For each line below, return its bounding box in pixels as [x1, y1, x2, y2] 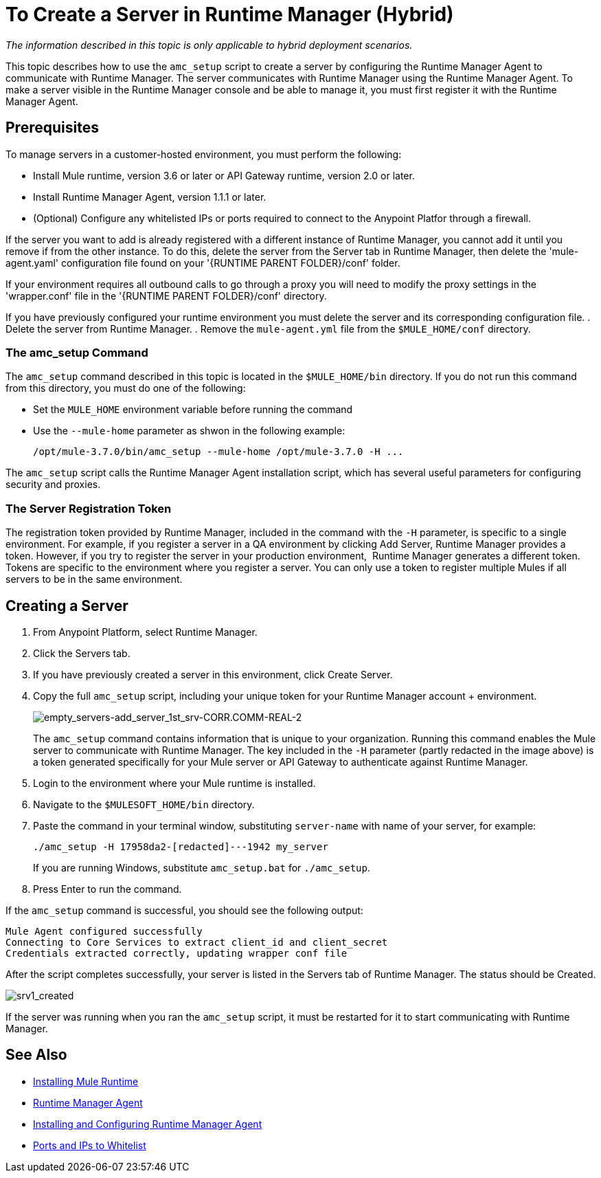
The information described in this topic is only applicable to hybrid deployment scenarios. [5, 38, 413, 51]
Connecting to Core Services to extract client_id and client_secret [5, 936, 388, 948]
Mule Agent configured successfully [5, 925, 203, 937]
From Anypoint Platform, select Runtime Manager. [33, 625, 258, 638]
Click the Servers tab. [33, 647, 131, 659]
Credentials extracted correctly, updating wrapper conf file [5, 947, 348, 959]
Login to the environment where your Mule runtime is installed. [33, 777, 316, 789]
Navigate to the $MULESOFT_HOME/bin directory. [33, 798, 255, 810]
